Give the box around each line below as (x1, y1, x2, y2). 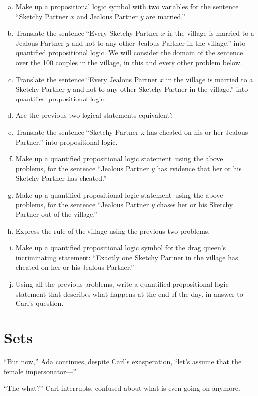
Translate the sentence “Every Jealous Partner (15, 74, 158, 84)
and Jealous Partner (77, 11, 138, 21)
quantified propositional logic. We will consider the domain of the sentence (15, 47, 243, 58)
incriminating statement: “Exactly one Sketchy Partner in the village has (15, 252, 238, 262)
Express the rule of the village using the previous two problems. (15, 225, 210, 236)
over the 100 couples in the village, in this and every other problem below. (15, 57, 242, 67)
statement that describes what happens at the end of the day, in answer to (15, 288, 243, 298)
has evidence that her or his (157, 163, 242, 173)
